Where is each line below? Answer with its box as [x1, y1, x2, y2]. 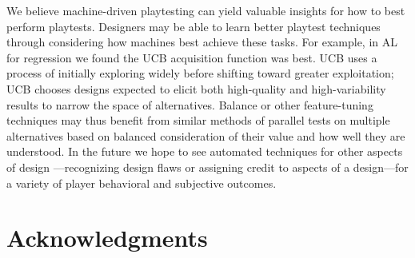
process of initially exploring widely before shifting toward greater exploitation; [6, 65, 394, 81]
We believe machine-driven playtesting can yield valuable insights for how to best [6, 2, 405, 18]
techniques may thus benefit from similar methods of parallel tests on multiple [6, 112, 390, 129]
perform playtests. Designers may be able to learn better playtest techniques [6, 18, 381, 34]
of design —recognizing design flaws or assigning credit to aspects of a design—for [6, 158, 409, 175]
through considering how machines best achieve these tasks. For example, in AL [6, 34, 397, 50]
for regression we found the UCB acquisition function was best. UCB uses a [6, 49, 377, 65]
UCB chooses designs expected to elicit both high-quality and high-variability [6, 80, 386, 97]
